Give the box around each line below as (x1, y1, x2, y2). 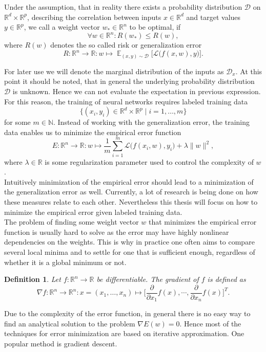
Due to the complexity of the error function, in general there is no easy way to (4, 308, 251, 319)
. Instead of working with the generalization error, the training (53, 117, 250, 127)
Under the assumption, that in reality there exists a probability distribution (4, 2, 242, 12)
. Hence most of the (179, 318, 241, 328)
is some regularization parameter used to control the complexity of (45, 156, 254, 167)
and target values (186, 11, 241, 22)
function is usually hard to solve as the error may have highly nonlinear (4, 226, 229, 237)
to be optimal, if (129, 21, 181, 32)
